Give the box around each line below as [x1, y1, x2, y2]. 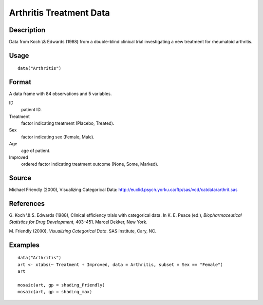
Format [9, 78, 32, 86]
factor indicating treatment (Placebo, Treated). [21, 120, 114, 126]
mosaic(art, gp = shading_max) [18, 289, 93, 295]
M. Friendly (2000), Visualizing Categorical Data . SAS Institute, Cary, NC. [9, 228, 157, 234]
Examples [9, 241, 40, 249]
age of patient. [21, 148, 51, 153]
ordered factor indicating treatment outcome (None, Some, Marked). [21, 161, 159, 167]
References [9, 200, 45, 208]
